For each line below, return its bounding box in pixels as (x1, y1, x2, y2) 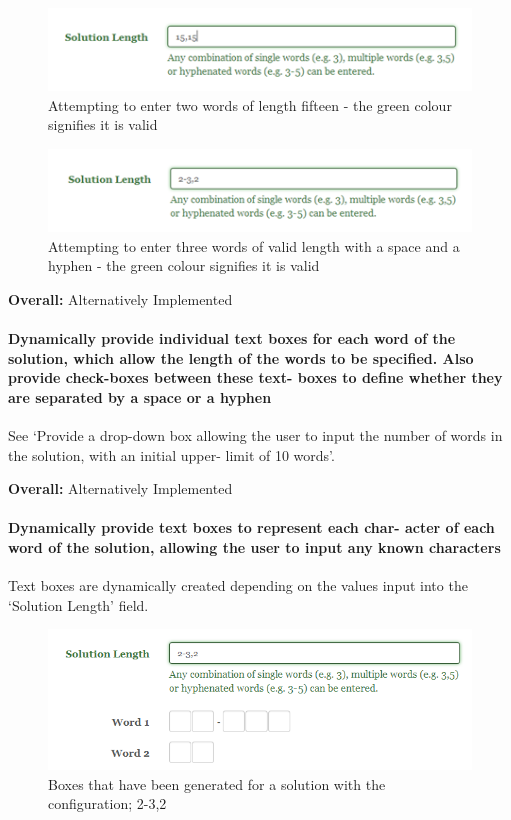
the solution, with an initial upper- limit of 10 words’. (8, 444, 335, 465)
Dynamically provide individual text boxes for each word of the (8, 327, 456, 348)
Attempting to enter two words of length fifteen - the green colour (48, 94, 452, 115)
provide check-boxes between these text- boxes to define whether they (8, 367, 503, 388)
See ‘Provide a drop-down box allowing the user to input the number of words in (8, 424, 503, 445)
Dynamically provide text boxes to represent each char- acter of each (8, 517, 495, 538)
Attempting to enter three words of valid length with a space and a (48, 235, 460, 256)
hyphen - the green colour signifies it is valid (48, 255, 320, 276)
